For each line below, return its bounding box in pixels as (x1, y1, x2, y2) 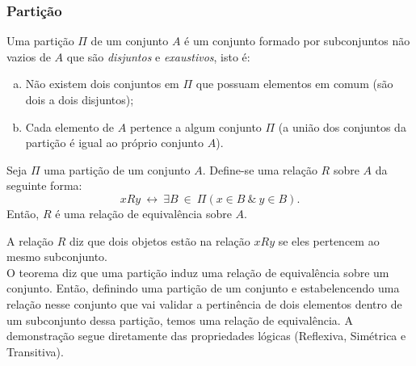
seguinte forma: (6, 177, 82, 194)
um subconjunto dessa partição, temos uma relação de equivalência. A (6, 311, 353, 328)
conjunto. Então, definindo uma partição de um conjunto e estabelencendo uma (6, 280, 400, 297)
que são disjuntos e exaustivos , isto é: (66, 48, 250, 65)
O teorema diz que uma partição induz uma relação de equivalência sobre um (6, 263, 389, 280)
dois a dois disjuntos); (25, 91, 134, 107)
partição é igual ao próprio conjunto (25, 134, 204, 151)
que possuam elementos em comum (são (195, 75, 393, 92)
